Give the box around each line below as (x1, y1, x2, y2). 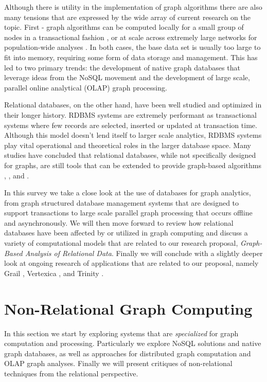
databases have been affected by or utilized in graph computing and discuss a (4, 227, 248, 238)
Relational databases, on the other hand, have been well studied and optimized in (4, 99, 262, 110)
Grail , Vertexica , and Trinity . (4, 267, 104, 278)
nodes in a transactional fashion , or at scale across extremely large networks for (4, 31, 257, 42)
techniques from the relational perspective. (4, 368, 138, 378)
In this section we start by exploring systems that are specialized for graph (4, 328, 239, 338)
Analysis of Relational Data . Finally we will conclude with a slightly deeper (25, 247, 263, 258)
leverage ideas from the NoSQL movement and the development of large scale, (4, 72, 250, 83)
